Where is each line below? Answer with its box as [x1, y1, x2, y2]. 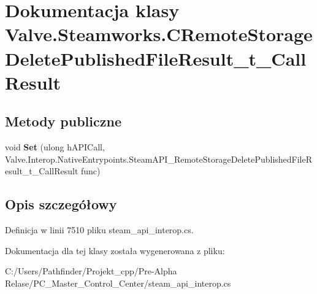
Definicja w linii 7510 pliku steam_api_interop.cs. [5, 223, 194, 236]
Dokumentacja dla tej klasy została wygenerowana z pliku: [5, 244, 225, 257]
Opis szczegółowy [5, 195, 117, 214]
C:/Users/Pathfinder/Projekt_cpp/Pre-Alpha [5, 265, 177, 277]
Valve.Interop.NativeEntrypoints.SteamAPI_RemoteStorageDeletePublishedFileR [5, 152, 313, 165]
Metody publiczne [5, 112, 121, 131]
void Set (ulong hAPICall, [5, 141, 105, 153]
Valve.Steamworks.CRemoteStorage [5, 21, 313, 47]
